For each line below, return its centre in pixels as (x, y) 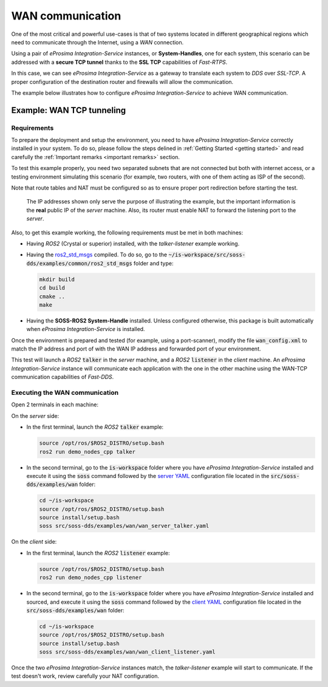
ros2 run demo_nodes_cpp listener (91, 578)
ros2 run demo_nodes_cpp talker (87, 452)
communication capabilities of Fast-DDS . (63, 377)
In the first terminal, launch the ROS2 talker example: (95, 427)
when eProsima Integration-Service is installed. (86, 329)
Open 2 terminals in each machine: (55, 405)
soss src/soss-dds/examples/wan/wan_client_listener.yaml (127, 652)
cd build (52, 288)
